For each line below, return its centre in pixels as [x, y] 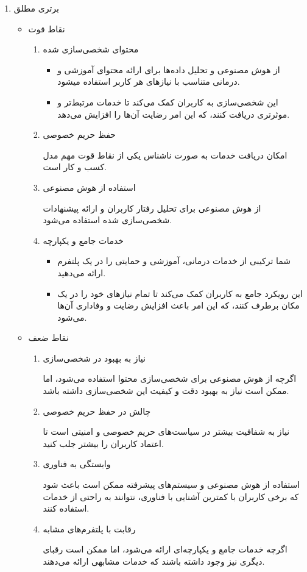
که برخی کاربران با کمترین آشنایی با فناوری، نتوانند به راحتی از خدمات [171, 496]
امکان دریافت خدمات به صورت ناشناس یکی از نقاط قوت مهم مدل [165, 155]
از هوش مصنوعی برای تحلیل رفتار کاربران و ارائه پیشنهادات [152, 208]
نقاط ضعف [48, 338]
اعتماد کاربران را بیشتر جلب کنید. [103, 443]
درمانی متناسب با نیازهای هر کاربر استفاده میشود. [149, 81]
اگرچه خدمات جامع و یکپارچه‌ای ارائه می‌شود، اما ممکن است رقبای [165, 549]
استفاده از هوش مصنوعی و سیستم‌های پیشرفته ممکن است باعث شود [171, 484]
